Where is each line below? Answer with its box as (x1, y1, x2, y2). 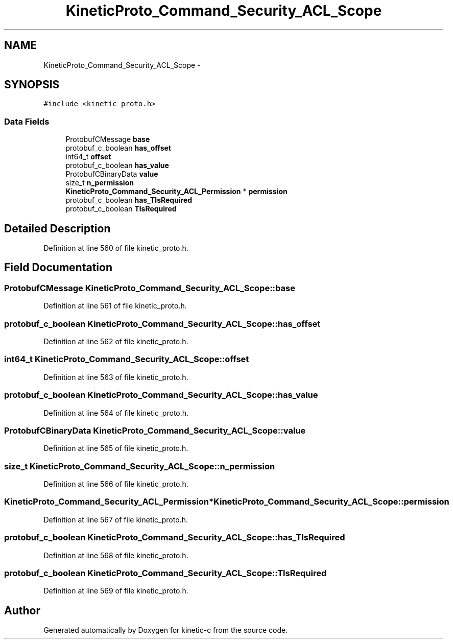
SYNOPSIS (4, 78, 60, 91)
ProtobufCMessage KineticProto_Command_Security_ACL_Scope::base (4, 282, 295, 293)
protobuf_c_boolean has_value (65, 161, 169, 170)
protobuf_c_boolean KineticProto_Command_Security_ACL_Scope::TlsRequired (4, 567, 327, 578)
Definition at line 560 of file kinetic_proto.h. (43, 244, 188, 253)
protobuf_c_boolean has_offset (65, 144, 171, 153)
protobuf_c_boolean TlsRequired (65, 204, 177, 213)
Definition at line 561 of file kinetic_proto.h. (43, 301, 187, 311)
